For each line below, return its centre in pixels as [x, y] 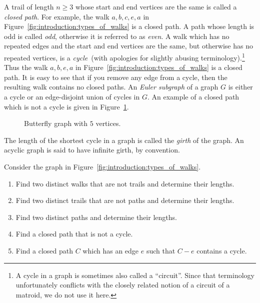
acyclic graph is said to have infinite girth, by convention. [92, 150]
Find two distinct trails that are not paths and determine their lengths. [125, 200]
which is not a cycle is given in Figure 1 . [66, 106]
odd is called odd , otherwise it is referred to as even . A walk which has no [117, 36]
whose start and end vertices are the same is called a [156, 6]
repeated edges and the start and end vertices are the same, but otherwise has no [128, 46]
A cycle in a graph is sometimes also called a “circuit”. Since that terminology [135, 275]
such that [161, 250]
